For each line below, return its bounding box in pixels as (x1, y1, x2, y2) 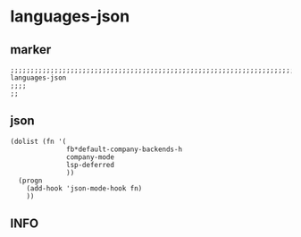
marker (10, 42, 52, 57)
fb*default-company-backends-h (66, 145, 182, 154)
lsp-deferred (66, 160, 115, 169)
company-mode (66, 152, 115, 162)
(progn (18, 176, 43, 185)
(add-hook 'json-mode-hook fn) (26, 183, 143, 193)
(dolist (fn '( (10, 137, 67, 146)
